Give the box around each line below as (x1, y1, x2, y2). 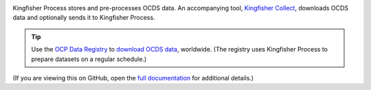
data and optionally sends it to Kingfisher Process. (12, 14, 155, 22)
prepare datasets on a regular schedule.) (31, 55, 147, 63)
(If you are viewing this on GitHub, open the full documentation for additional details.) (12, 74, 254, 82)
